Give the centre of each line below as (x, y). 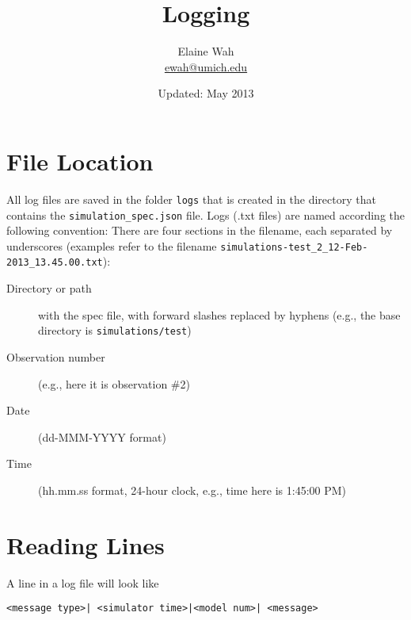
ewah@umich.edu (206, 66)
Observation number (56, 356)
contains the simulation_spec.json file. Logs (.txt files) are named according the (206, 214)
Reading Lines (86, 544)
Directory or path (49, 288)
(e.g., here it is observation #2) (114, 383)
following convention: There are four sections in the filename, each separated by (200, 230)
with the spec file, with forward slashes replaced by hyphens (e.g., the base (219, 314)
